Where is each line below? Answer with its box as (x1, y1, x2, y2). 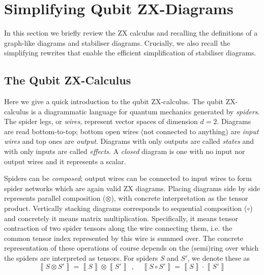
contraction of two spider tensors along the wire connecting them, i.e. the (4, 223, 232, 233)
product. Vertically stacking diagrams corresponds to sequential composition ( (4, 203, 247, 213)
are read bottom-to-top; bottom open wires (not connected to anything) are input (4, 126, 259, 136)
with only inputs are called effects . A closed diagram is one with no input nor (4, 146, 245, 157)
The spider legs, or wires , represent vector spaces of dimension (4, 116, 198, 127)
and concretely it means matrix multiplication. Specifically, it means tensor (4, 212, 239, 223)
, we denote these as (187, 253, 250, 263)
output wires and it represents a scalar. (4, 156, 126, 166)
